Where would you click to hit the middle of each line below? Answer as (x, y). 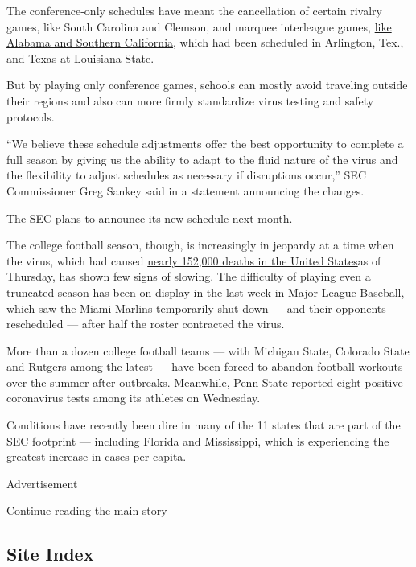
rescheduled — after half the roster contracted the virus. (146, 324)
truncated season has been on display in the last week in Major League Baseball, (206, 292)
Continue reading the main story (87, 510)
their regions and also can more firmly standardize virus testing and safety (190, 100)
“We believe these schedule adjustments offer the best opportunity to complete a (205, 144)
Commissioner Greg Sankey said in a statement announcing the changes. (185, 190)
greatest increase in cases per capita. (97, 456)
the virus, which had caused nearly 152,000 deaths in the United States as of (194, 260)
